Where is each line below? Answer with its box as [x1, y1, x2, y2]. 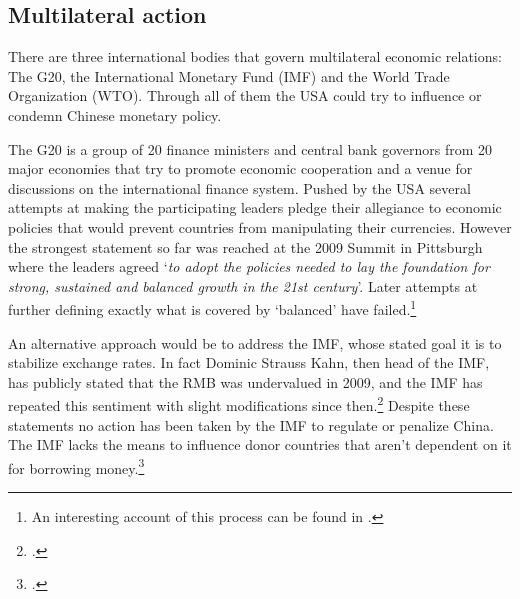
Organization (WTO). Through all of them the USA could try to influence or [8, 85, 482, 106]
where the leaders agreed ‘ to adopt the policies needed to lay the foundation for [8, 256, 490, 277]
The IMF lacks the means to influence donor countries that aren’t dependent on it [8, 434, 512, 455]
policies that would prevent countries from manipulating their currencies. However [8, 216, 512, 237]
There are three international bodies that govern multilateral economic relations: [8, 46, 502, 67]
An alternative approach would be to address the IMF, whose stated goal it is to [8, 332, 502, 353]
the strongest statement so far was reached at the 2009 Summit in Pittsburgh [8, 236, 483, 257]
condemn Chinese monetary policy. [8, 104, 222, 125]
